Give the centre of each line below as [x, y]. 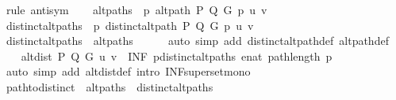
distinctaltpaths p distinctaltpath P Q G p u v [130, 25]
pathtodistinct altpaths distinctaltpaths [110, 86]
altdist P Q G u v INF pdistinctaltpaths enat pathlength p [177, 56]
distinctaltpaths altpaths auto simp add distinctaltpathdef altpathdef [197, 41]
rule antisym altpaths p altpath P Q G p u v [136, 9]
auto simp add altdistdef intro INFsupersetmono [128, 71]
